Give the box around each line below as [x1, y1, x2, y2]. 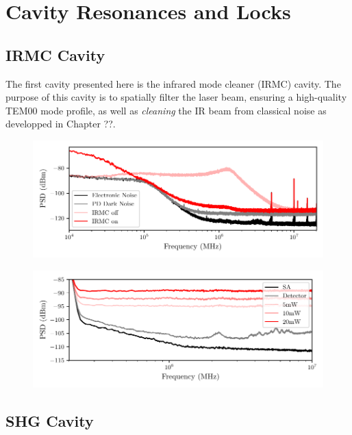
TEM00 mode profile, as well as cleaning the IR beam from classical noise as [5, 103, 327, 117]
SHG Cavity [5, 410, 94, 431]
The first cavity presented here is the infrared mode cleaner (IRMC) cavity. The [5, 76, 341, 90]
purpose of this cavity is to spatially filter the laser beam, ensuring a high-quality [5, 90, 347, 104]
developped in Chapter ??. [5, 116, 116, 131]
